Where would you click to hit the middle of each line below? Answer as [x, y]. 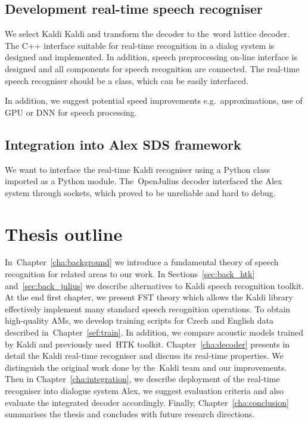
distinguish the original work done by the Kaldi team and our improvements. [146, 367]
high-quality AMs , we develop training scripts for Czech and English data [139, 320]
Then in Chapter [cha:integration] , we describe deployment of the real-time [142, 379]
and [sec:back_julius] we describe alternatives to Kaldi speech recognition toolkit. [155, 285]
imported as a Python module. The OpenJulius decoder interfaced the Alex [144, 181]
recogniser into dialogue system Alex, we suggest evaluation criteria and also [144, 390]
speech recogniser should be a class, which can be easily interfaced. [127, 80]
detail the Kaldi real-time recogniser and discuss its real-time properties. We [144, 356]
